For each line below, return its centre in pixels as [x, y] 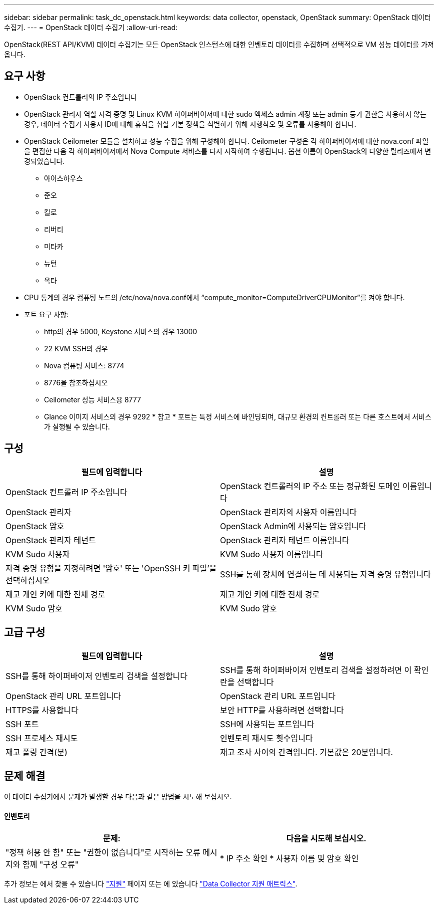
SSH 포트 [22, 724]
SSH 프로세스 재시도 [42, 738]
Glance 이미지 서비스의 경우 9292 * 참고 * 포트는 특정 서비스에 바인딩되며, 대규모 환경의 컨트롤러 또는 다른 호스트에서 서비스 [238, 416]
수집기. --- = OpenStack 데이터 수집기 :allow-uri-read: [91, 27]
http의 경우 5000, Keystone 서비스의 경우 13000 [121, 331]
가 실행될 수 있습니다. [77, 426]
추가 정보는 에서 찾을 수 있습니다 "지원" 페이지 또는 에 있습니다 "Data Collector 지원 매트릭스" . [151, 883]
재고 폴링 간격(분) [36, 752]
